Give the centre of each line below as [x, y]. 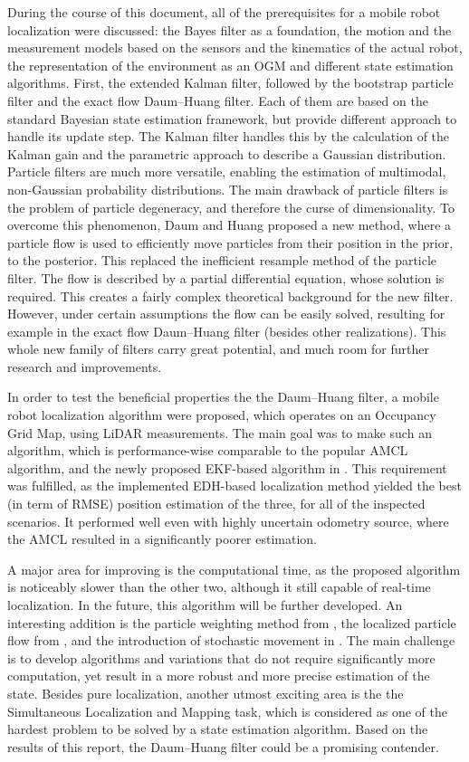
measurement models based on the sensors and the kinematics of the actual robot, [235, 48]
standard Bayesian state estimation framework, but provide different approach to [232, 118]
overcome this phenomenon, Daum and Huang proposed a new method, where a [230, 225]
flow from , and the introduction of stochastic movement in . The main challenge [231, 640]
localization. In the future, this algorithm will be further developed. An [205, 605]
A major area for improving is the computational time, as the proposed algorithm [234, 569]
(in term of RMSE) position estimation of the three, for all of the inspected [216, 504]
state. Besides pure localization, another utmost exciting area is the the [206, 693]
